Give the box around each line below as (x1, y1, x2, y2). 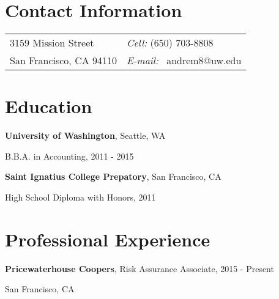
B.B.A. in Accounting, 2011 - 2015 (5, 149, 134, 162)
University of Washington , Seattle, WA (5, 129, 166, 142)
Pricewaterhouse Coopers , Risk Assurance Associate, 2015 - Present (5, 262, 274, 275)
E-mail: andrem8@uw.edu (127, 53, 242, 68)
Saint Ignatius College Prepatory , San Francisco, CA (5, 170, 221, 183)
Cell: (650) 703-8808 (127, 35, 214, 50)
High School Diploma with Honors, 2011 (5, 191, 156, 204)
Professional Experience (5, 226, 210, 251)
